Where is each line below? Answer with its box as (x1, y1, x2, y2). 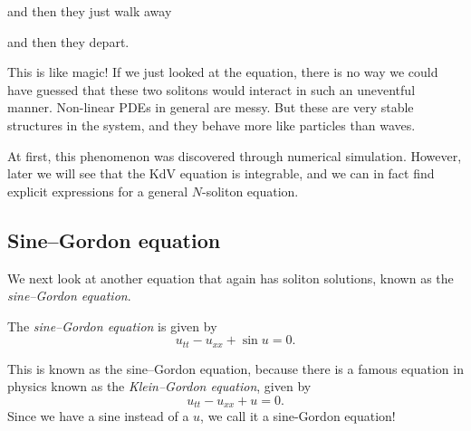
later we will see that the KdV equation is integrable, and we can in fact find (7, 164, 435, 183)
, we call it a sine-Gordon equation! (200, 407, 396, 426)
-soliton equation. (201, 181, 299, 200)
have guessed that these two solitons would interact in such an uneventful (7, 80, 416, 99)
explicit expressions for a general (7, 181, 188, 200)
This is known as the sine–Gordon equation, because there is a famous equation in (7, 359, 464, 378)
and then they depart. (7, 32, 130, 51)
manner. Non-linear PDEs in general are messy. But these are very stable (7, 98, 414, 117)
